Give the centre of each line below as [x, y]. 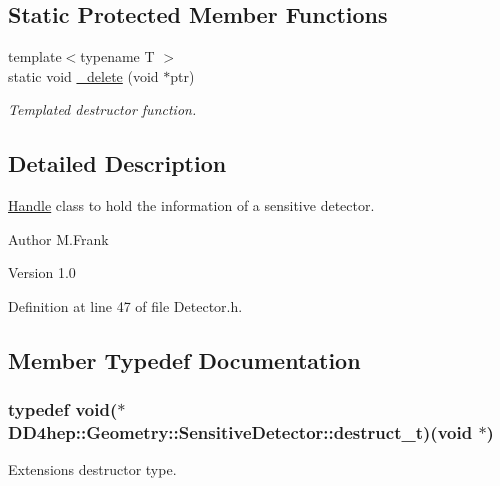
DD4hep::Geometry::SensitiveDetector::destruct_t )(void [240, 432]
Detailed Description [117, 163]
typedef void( [63, 409]
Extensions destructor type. [92, 469]
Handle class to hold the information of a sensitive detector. [191, 205]
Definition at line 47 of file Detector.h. [125, 305]
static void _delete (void [83, 75]
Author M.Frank [58, 238]
